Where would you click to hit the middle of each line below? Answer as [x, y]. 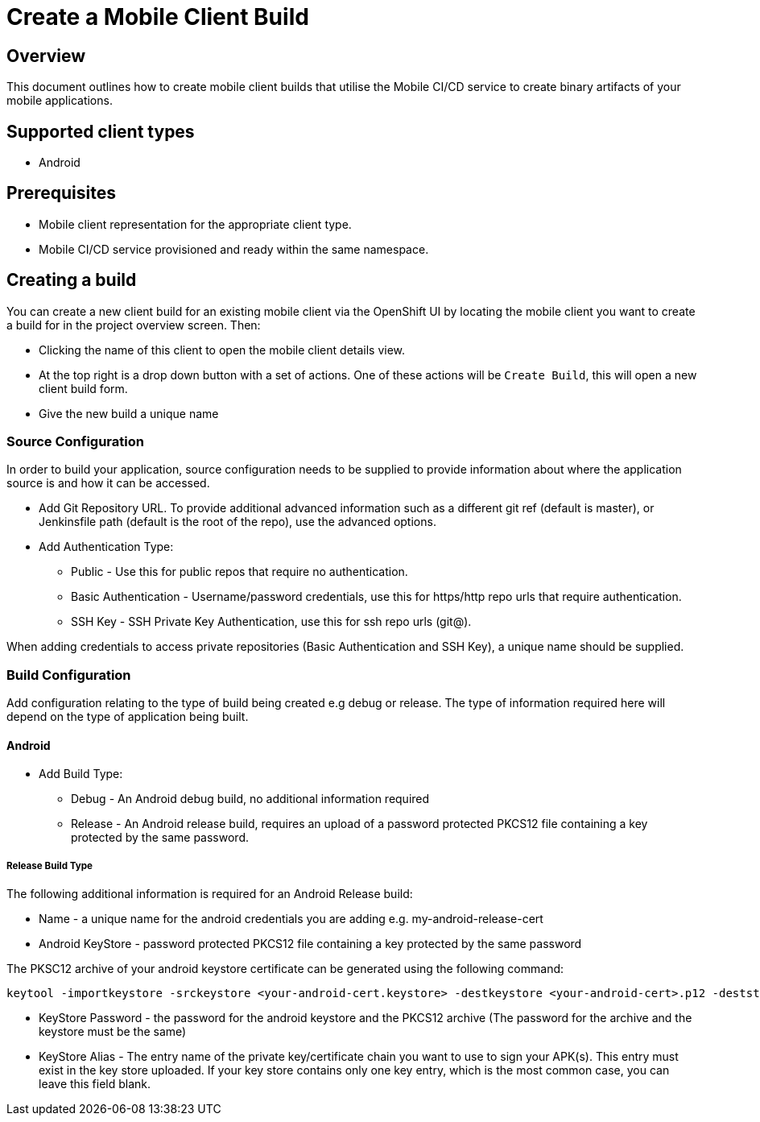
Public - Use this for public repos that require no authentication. [240, 572]
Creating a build [72, 280]
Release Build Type [50, 865]
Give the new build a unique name [129, 413]
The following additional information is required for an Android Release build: [210, 894]
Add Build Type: [81, 774]
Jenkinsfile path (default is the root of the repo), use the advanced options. [237, 522]
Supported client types [101, 131]
